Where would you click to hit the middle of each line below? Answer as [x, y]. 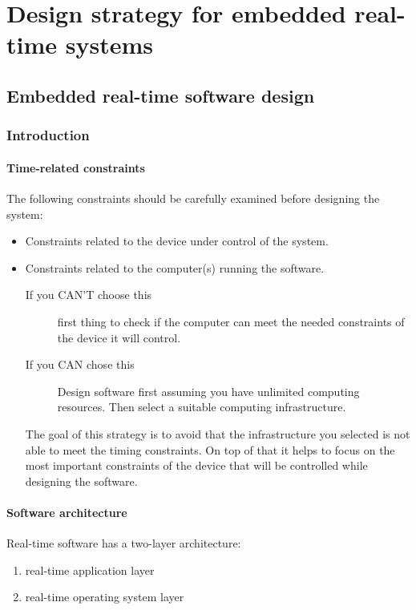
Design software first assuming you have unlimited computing [208, 391]
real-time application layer [90, 570]
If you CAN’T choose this [89, 295]
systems [109, 44]
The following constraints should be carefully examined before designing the [193, 198]
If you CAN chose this [80, 364]
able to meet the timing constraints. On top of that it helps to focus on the [210, 449]
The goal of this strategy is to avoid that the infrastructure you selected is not [218, 433]
